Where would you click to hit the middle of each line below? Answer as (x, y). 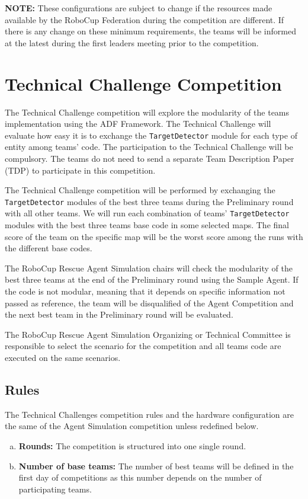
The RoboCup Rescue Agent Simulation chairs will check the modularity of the (149, 268)
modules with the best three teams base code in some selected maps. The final (147, 225)
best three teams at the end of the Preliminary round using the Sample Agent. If (152, 279)
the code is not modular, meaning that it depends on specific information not (145, 291)
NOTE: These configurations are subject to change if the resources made (139, 8)
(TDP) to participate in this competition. (80, 170)
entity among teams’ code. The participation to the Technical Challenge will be (149, 147)
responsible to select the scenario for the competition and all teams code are (143, 346)
